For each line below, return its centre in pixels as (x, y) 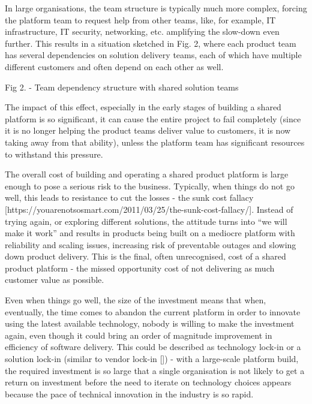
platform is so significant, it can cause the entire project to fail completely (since (153, 118)
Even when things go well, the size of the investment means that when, (136, 300)
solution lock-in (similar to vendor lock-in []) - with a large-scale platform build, (152, 359)
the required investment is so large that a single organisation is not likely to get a (155, 370)
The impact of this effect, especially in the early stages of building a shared (143, 107)
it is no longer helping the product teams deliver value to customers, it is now (148, 130)
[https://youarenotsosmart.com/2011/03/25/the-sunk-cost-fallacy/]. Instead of (149, 209)
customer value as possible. (55, 280)
